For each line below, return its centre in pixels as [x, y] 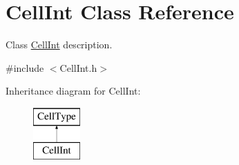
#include [25, 67]
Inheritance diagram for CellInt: [73, 91]
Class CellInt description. [59, 45]
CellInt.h [78, 67]
